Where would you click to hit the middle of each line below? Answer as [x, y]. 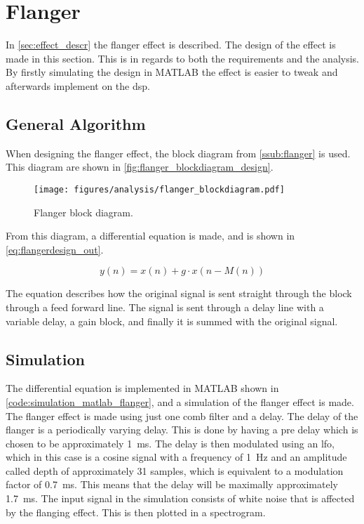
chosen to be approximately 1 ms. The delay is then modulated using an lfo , [170, 443]
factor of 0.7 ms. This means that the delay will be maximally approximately [172, 484]
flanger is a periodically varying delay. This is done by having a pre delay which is [182, 430]
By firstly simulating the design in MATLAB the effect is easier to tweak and [172, 72]
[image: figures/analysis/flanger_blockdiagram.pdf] [159, 189]
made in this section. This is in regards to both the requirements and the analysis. [182, 58]
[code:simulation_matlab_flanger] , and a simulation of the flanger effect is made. [180, 401]
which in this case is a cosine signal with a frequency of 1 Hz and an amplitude [176, 457]
